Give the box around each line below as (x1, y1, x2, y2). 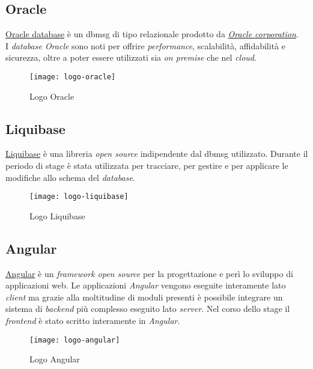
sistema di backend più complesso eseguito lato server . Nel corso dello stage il (5, 302, 290, 315)
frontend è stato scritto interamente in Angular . (5, 314, 180, 327)
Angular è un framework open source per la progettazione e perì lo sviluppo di (5, 267, 293, 279)
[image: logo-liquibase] (29, 192, 129, 201)
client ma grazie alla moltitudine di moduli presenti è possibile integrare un (5, 290, 283, 303)
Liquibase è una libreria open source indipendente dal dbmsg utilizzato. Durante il (5, 147, 308, 160)
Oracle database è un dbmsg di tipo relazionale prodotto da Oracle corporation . (5, 28, 299, 40)
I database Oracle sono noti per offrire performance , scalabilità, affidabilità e (5, 39, 285, 52)
